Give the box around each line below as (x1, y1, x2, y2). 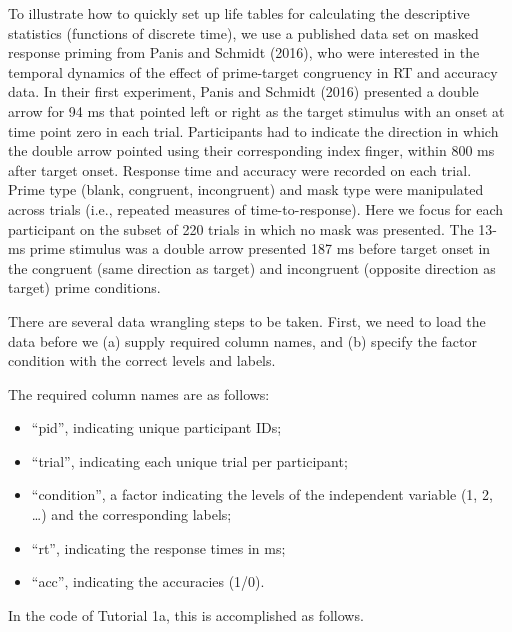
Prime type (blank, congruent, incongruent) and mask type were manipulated (8, 179, 484, 200)
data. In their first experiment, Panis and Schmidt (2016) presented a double (8, 81, 479, 102)
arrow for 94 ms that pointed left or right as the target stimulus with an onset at (8, 100, 505, 121)
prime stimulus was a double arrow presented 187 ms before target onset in (29, 238, 491, 259)
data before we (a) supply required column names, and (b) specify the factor (8, 330, 478, 351)
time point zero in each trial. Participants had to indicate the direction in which (8, 120, 499, 141)
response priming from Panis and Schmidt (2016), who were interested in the (8, 42, 480, 63)
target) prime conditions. (8, 277, 161, 298)
